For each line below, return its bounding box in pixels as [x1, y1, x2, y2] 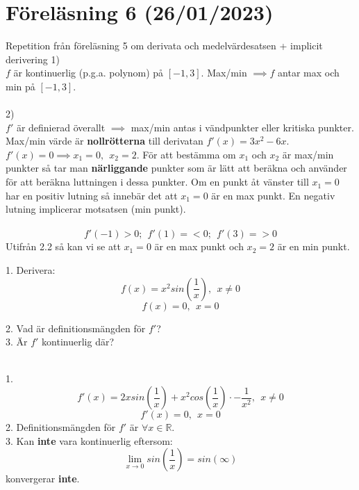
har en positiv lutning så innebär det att [6, 188, 178, 202]
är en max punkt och [154, 239, 244, 254]
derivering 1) [6, 51, 60, 66]
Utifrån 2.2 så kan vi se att [6, 239, 121, 254]
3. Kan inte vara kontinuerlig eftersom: [6, 433, 173, 448]
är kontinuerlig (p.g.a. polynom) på [13, 65, 164, 80]
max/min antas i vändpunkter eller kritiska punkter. [131, 120, 354, 134]
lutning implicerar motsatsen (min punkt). [6, 202, 186, 216]
